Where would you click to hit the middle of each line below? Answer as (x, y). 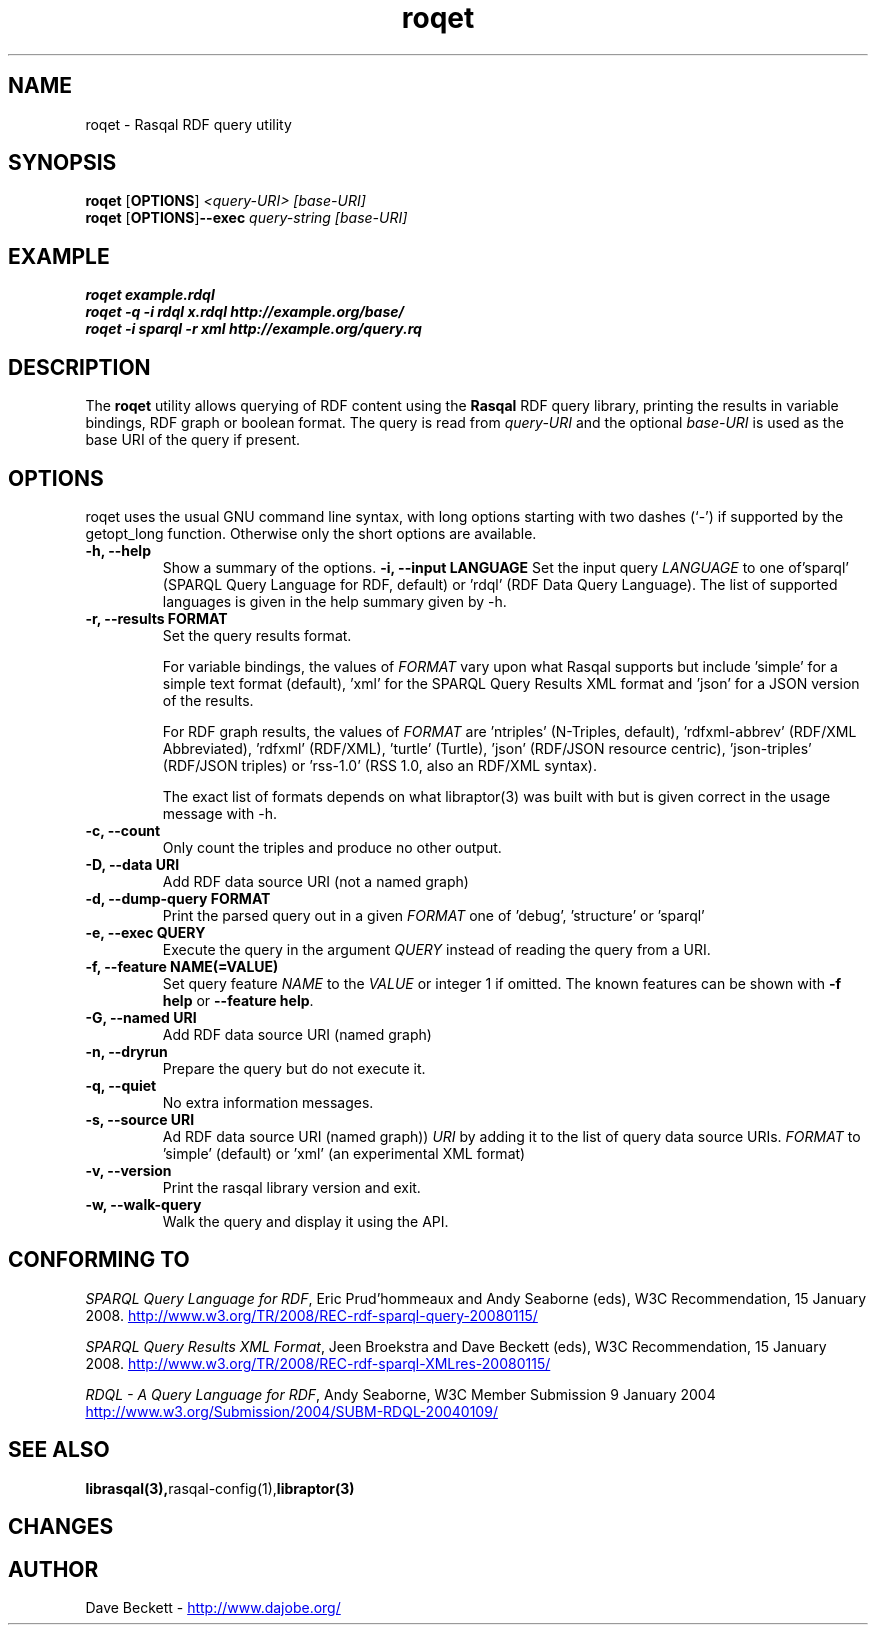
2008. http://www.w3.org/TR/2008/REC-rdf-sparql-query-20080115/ (311, 1315)
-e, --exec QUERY (145, 932)
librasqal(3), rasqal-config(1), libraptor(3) (220, 1488)
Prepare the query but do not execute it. (294, 1068)
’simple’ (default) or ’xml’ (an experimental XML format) (344, 1153)
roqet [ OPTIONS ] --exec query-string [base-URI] (246, 218)
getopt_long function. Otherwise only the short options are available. (311, 533)
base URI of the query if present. (193, 440)
